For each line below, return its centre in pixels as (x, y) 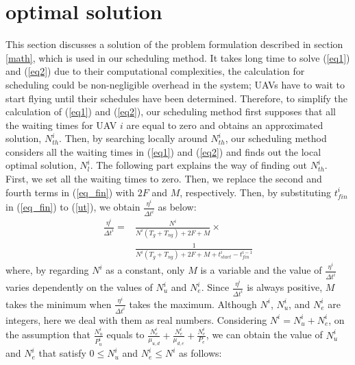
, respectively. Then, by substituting (256, 192)
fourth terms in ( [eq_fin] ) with (70, 192)
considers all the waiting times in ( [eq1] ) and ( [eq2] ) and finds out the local (163, 151)
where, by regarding (47, 270)
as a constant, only (145, 270)
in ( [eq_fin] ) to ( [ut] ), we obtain (73, 207)
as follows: (200, 353)
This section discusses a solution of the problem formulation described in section (174, 44)
